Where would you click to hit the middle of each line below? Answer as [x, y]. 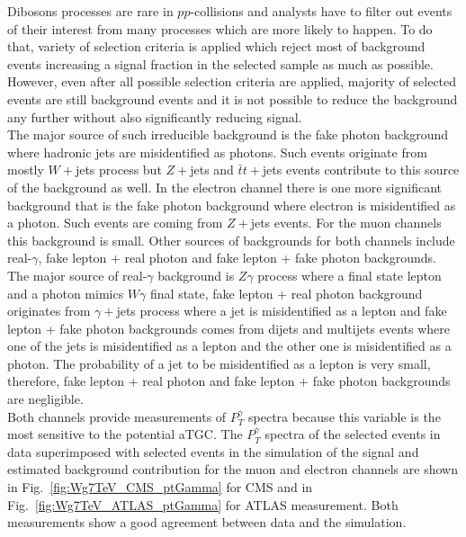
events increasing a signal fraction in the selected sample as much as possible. [220, 63]
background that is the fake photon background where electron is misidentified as [232, 205]
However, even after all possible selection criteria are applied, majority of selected [232, 81]
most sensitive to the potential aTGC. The [125, 434]
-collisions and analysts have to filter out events [321, 11]
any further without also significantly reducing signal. [155, 116]
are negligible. [45, 399]
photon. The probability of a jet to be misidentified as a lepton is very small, [219, 363]
